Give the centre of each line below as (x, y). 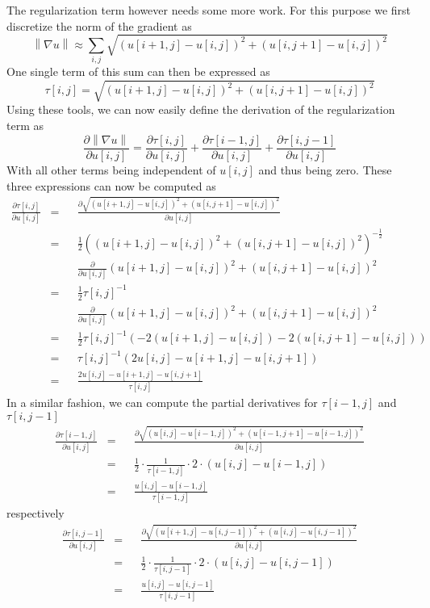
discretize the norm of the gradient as (99, 25)
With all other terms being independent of (111, 169)
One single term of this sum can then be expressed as (138, 71)
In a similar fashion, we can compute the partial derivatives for (162, 403)
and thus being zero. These (325, 169)
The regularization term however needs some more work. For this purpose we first (209, 10)
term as (25, 125)
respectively (35, 513)
